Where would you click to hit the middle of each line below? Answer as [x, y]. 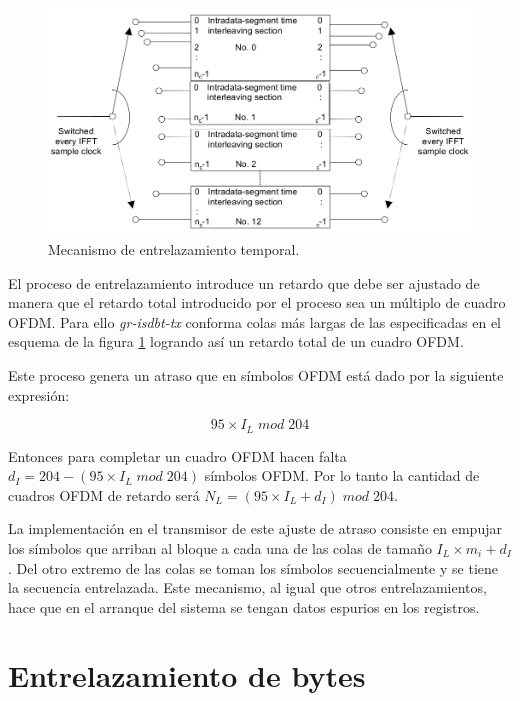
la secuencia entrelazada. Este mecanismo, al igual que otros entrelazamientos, [247, 587]
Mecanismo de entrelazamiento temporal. [174, 248]
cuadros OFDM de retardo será [104, 494]
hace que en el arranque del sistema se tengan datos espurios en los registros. [244, 606]
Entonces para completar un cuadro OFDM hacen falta [177, 455]
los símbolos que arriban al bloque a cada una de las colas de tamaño [220, 547]
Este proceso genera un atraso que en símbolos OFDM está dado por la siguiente [256, 374]
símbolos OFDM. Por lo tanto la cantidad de [342, 475]
